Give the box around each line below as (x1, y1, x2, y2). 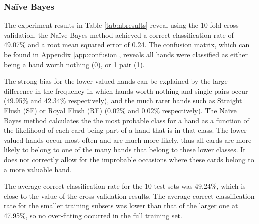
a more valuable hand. (4, 164, 72, 174)
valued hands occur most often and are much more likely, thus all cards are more (4, 134, 252, 145)
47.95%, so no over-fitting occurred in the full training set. (4, 210, 182, 220)
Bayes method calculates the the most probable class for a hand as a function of (4, 115, 249, 125)
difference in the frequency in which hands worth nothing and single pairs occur (4, 85, 248, 96)
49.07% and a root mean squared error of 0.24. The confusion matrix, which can (4, 39, 250, 50)
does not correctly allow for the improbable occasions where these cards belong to (4, 154, 254, 164)
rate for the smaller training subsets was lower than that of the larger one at (4, 200, 238, 211)
